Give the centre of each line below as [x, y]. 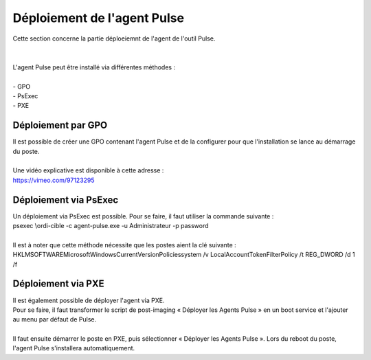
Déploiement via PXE [58, 284]
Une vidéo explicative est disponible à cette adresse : [88, 170]
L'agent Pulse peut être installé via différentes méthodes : [94, 67]
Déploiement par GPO [60, 125]
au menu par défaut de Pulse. [54, 319]
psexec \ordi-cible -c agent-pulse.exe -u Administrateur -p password [111, 226]
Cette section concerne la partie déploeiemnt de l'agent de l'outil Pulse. [114, 38]
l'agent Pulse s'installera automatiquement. [74, 348]
